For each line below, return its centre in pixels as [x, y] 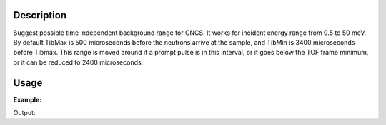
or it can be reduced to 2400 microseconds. [78, 62]
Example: [28, 99]
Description [40, 15]
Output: [24, 112]
